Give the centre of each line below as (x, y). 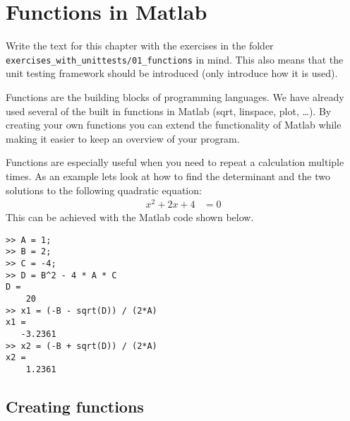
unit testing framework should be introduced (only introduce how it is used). (172, 73)
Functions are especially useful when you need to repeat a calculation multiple (175, 162)
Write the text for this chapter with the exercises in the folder (140, 46)
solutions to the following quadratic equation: (104, 190)
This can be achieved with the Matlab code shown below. (130, 217)
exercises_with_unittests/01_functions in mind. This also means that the (175, 59)
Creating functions (75, 407)
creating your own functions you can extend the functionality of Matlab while (174, 125)
